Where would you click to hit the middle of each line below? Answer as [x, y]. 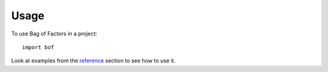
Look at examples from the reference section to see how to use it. [94, 61]
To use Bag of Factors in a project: [54, 34]
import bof [38, 47]
